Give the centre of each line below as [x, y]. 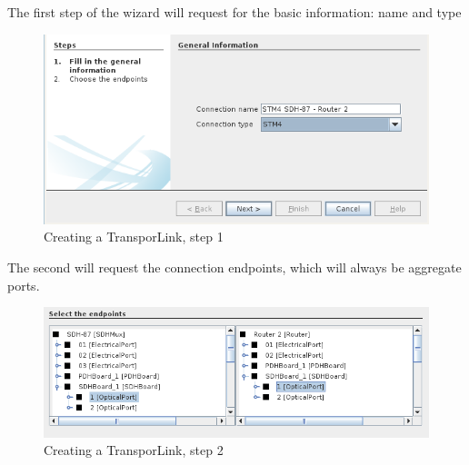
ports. [24, 285]
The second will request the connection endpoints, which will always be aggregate [234, 267]
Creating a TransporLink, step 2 [134, 450]
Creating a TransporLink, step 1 [134, 237]
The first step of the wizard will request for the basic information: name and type [234, 12]
